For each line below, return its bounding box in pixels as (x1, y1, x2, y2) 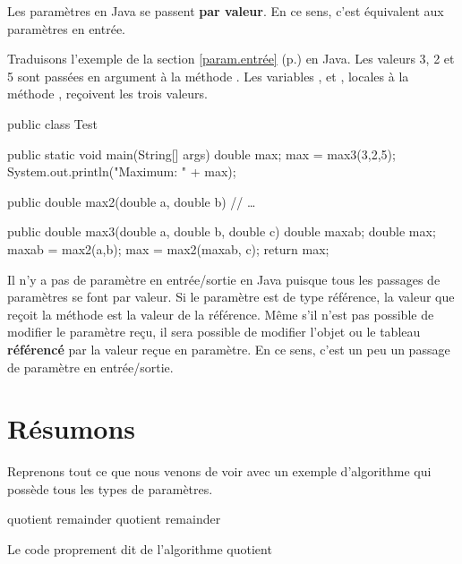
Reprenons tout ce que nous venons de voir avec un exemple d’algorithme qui (7, 462, 432, 481)
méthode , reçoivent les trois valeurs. (7, 84, 208, 103)
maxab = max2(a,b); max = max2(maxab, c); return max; (7, 239, 329, 258)
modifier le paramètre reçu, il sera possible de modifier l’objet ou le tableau (7, 322, 421, 341)
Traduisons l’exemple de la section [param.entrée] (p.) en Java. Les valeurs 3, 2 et (7, 49, 455, 68)
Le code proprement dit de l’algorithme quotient (7, 540, 272, 558)
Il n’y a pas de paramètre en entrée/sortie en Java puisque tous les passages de (7, 269, 441, 288)
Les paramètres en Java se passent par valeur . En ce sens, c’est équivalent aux (7, 2, 444, 20)
